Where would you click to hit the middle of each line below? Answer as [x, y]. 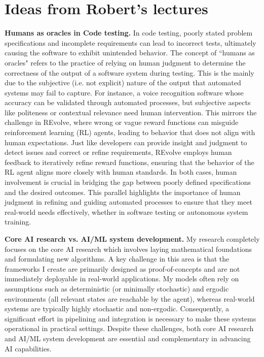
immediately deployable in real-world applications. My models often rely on [122, 279]
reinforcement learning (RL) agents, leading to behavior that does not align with [130, 132]
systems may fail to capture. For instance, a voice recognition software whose [124, 92]
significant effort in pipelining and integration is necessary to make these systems [130, 318]
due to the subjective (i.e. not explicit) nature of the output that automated [123, 83]
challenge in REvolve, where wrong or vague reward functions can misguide [122, 122]
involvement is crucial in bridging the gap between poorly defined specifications [128, 182]
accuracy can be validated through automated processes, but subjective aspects [128, 102]
